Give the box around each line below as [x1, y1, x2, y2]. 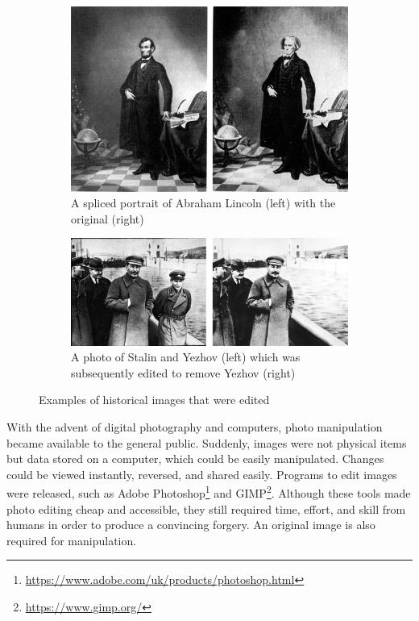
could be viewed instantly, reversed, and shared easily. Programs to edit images [6, 465, 397, 482]
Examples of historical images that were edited [39, 391, 270, 408]
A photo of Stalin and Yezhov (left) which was [71, 348, 301, 365]
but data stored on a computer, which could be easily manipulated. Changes [6, 450, 384, 467]
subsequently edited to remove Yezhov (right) [71, 364, 296, 381]
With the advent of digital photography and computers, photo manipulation [6, 419, 383, 436]
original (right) [71, 210, 144, 227]
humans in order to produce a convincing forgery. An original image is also [6, 516, 375, 533]
